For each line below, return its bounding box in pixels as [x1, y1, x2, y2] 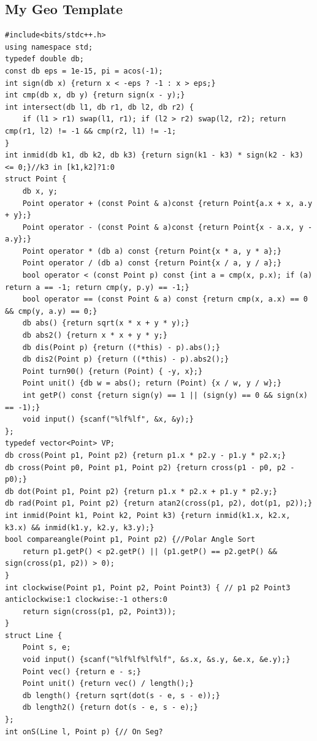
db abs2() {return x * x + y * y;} [22, 331, 167, 340]
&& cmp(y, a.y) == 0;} [5, 306, 97, 316]
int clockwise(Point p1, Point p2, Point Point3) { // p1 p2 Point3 [5, 583, 291, 592]
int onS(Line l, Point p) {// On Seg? [5, 727, 163, 736]
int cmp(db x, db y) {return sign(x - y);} [5, 91, 185, 100]
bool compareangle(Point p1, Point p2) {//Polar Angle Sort [5, 535, 256, 544]
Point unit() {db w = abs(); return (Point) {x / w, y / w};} [22, 379, 282, 388]
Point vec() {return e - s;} [22, 667, 141, 676]
